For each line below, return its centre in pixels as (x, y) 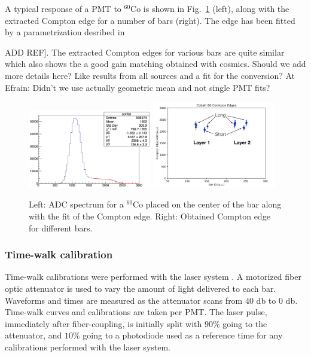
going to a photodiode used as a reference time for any (183, 335)
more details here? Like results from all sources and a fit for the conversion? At (150, 75)
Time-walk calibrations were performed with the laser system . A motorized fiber (153, 277)
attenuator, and (33, 335)
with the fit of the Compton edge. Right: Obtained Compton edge (150, 216)
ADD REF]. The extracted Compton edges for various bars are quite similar (145, 52)
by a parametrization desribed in (65, 32)
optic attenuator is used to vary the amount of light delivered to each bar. (141, 289)
